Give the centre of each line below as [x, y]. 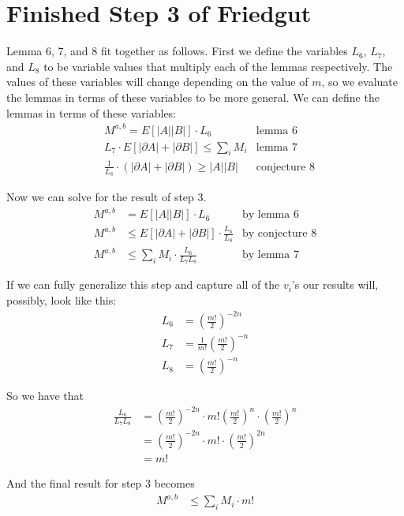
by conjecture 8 [280, 234]
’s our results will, [335, 284]
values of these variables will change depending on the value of [157, 82]
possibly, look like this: [62, 299]
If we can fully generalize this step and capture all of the [143, 284]
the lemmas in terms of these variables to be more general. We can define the [193, 97]
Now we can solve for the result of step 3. [107, 197]
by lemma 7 [271, 255]
